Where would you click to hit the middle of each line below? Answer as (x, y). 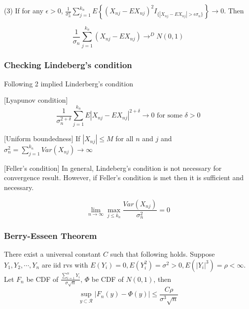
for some (170, 116)
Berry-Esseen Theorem (51, 235)
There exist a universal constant (53, 254)
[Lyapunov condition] (36, 100)
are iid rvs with (65, 264)
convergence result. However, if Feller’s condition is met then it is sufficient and (124, 177)
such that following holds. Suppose (162, 254)
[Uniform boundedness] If (42, 138)
